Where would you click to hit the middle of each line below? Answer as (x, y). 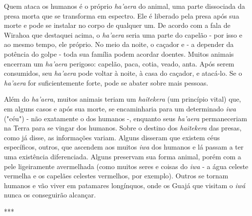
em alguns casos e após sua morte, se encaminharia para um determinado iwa (120, 108)
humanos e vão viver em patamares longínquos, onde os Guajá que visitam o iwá (125, 185)
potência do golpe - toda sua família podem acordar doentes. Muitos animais (119, 54)
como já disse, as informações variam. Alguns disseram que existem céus (112, 137)
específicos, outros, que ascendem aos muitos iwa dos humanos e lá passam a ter (124, 147)
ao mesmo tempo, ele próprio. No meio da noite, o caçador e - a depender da (119, 44)
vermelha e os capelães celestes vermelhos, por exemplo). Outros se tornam (116, 176)
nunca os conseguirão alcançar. (50, 195)
